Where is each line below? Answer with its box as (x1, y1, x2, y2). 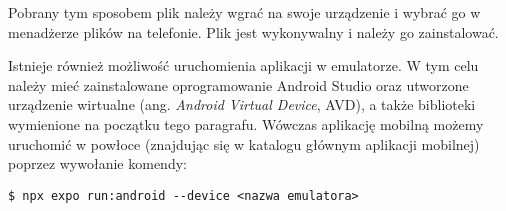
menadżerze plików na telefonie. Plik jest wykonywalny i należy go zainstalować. (8, 21, 499, 42)
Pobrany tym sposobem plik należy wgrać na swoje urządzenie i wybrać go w (8, 2, 481, 22)
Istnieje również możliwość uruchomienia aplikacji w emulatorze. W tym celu (8, 55, 479, 76)
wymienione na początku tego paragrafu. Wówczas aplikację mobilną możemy (8, 113, 484, 134)
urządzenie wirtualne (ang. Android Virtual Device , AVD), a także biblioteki (8, 94, 476, 115)
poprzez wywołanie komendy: (8, 153, 187, 174)
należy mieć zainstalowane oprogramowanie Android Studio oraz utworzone (8, 74, 469, 95)
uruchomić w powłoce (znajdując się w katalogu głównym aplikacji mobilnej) (8, 133, 480, 154)
